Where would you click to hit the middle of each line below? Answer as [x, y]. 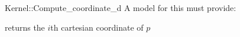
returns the [25, 27]
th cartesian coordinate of [97, 27]
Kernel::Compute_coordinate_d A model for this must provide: [121, 8]
